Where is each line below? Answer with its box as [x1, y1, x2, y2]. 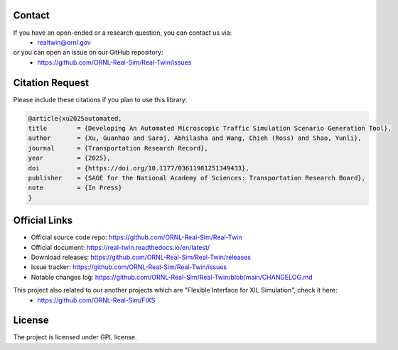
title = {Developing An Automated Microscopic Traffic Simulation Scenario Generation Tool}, [28, 124, 392, 132]
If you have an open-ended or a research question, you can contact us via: [13, 28, 232, 37]
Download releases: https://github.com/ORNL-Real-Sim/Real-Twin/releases [31, 253, 252, 261]
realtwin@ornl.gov [37, 38, 92, 46]
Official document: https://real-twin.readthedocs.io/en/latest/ [31, 243, 210, 251]
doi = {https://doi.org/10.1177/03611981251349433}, [28, 164, 249, 172]
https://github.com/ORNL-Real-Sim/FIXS [37, 295, 156, 305]
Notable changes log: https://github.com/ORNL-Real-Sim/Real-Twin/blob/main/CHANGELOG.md [31, 273, 313, 281]
